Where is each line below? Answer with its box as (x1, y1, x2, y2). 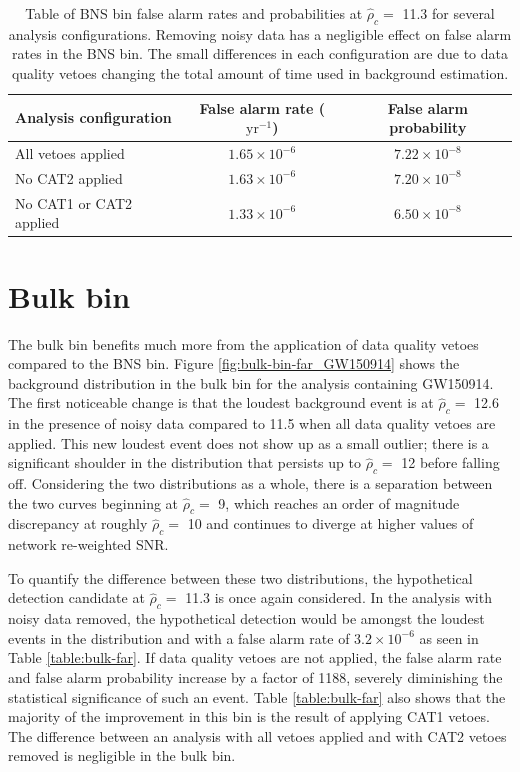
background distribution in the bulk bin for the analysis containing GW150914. (8, 372, 494, 393)
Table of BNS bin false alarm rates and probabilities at (25, 3, 363, 23)
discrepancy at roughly (8, 513, 148, 534)
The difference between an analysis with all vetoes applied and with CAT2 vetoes (8, 725, 507, 746)
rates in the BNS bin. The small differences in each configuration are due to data (11, 43, 508, 64)
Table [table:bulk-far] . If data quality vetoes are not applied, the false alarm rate (8, 647, 502, 668)
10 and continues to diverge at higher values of (187, 513, 474, 534)
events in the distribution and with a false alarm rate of (8, 627, 350, 648)
